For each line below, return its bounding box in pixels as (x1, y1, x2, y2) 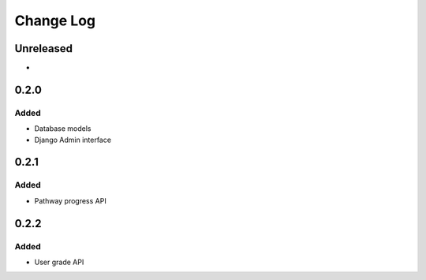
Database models (34, 124, 92, 133)
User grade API (34, 257, 84, 267)
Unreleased (14, 42, 73, 55)
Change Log (14, 12, 96, 29)
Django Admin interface (34, 135, 112, 144)
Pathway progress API (34, 196, 106, 205)
